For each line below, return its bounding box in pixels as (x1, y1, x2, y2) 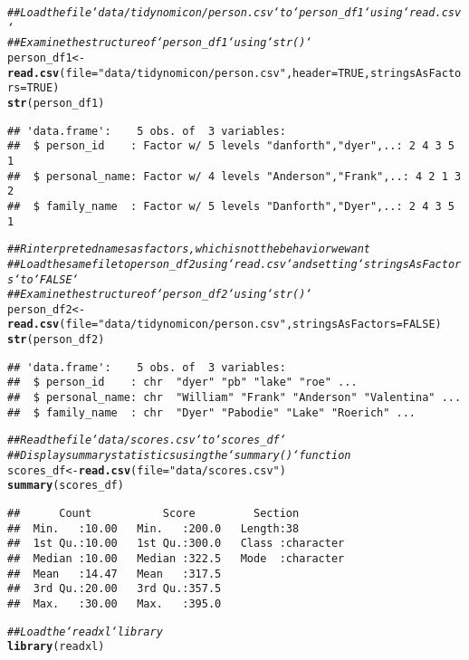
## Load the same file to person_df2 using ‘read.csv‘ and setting (7, 257, 358, 271)
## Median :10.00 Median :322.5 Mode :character (7, 552, 345, 565)
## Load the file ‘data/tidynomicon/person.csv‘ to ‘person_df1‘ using (7, 6, 403, 19)
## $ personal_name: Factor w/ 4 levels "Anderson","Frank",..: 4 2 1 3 (7, 169, 462, 183)
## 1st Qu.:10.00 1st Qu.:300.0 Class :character (7, 537, 345, 550)
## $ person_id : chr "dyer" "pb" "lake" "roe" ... (7, 376, 358, 389)
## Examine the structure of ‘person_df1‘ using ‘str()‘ (7, 36, 312, 50)
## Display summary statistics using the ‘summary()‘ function (7, 449, 351, 463)
